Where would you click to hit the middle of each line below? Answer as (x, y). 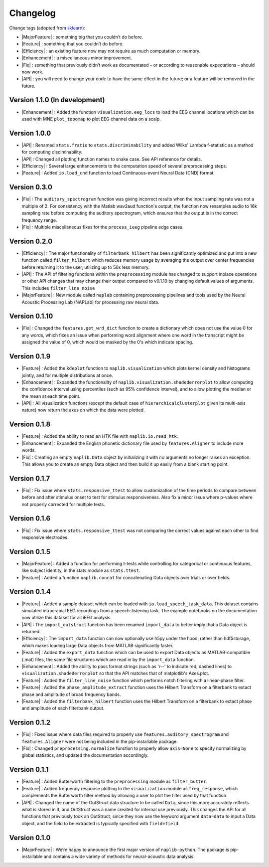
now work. (32, 72)
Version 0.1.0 (30, 838)
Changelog (32, 13)
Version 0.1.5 (30, 552)
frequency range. (39, 220)
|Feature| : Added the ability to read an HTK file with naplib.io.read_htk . (100, 436)
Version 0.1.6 (30, 519)
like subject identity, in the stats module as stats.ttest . (81, 570)
